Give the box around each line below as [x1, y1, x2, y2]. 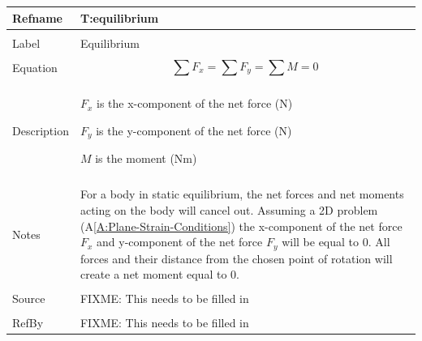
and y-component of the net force [97, 233, 263, 250]
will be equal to [282, 233, 360, 250]
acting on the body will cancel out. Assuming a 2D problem [80, 201, 378, 218]
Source [12, 290, 45, 307]
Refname [12, 9, 62, 26]
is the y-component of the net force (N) [96, 121, 292, 139]
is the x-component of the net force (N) [97, 95, 293, 112]
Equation [12, 58, 58, 75]
